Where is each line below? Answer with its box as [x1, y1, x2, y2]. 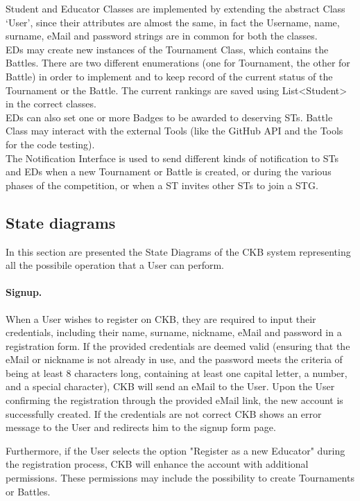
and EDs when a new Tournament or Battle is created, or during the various [6, 164, 332, 179]
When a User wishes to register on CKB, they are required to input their [6, 311, 316, 326]
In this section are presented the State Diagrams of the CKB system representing [6, 244, 351, 258]
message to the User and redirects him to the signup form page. [6, 420, 276, 434]
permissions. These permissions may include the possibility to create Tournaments [6, 471, 354, 485]
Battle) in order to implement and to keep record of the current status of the [6, 69, 333, 83]
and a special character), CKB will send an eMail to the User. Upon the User [6, 379, 335, 394]
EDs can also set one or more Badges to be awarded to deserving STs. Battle [6, 109, 333, 124]
